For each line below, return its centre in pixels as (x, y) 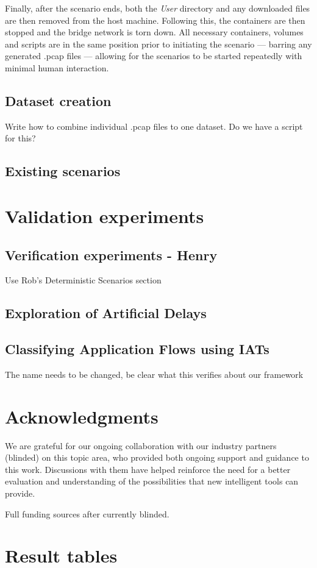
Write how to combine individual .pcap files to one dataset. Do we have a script (154, 126)
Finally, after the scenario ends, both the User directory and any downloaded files (158, 8)
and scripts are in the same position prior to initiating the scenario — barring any (158, 44)
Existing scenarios (63, 171)
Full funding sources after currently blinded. (87, 513)
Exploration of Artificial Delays (106, 313)
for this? (20, 138)
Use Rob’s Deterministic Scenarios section (83, 280)
